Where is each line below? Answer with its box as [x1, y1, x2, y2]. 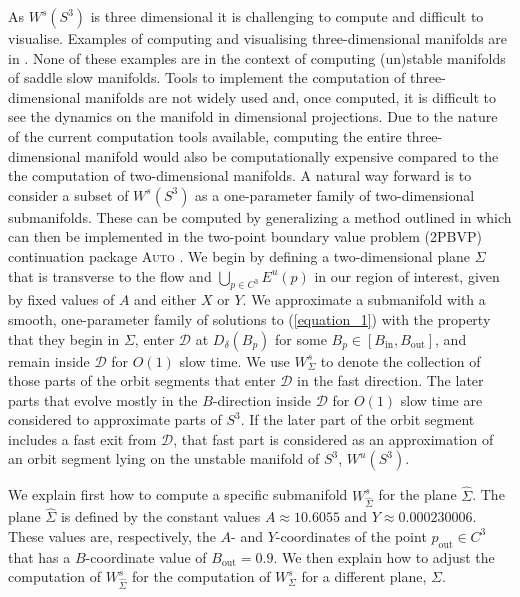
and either [134, 289, 197, 310]
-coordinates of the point [275, 525, 427, 546]
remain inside [8, 350, 90, 371]
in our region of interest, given [314, 265, 500, 286]
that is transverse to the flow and [8, 265, 212, 286]
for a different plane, [301, 566, 427, 587]
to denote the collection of [320, 350, 481, 371]
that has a [8, 546, 71, 567]
